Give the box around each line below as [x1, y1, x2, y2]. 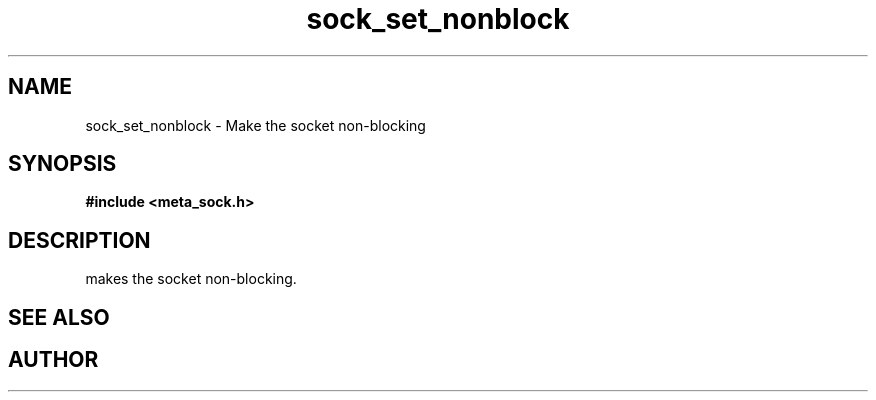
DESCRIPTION [8, 227, 151, 253]
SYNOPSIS [8, 151, 117, 177]
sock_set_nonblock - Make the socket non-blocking [85, 116, 426, 134]
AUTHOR [8, 347, 99, 373]
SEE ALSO [8, 304, 110, 330]
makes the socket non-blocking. [85, 270, 297, 288]
